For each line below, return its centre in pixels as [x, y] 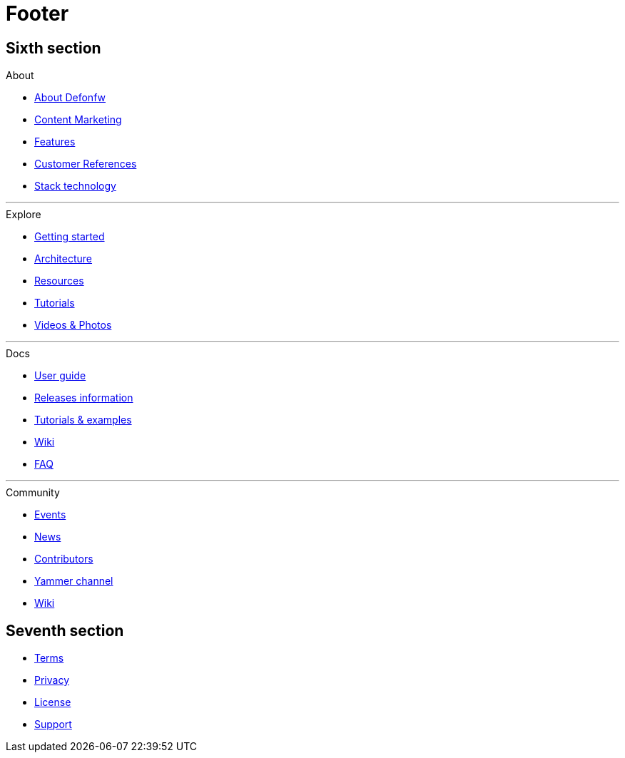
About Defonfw [70, 98]
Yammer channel [74, 581]
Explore [24, 215]
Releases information [84, 398]
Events [50, 515]
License [53, 702]
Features [55, 142]
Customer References [86, 164]
